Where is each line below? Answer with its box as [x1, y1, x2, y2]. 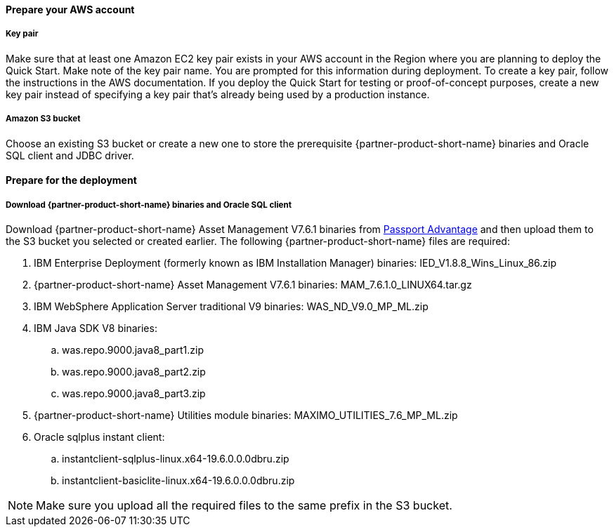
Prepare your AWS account [6, 4, 135, 15]
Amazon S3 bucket [6, 114, 81, 124]
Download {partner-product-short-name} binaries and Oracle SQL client [6, 199, 292, 210]
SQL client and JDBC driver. [6, 149, 134, 161]
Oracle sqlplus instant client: [34, 430, 165, 443]
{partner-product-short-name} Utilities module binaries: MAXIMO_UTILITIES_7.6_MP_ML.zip [34, 408, 458, 421]
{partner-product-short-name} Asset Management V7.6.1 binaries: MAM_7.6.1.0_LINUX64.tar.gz [34, 278, 472, 291]
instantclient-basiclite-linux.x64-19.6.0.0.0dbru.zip [62, 474, 295, 486]
